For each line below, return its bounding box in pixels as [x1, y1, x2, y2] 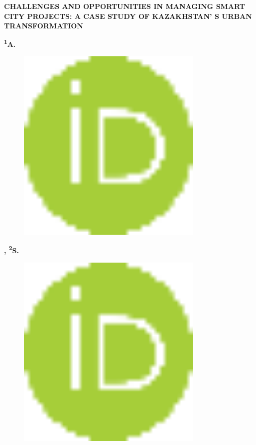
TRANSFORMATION [4, 20, 83, 31]
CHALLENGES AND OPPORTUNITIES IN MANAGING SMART [4, 1, 245, 11]
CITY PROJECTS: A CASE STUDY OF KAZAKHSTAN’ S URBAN [4, 10, 252, 21]
